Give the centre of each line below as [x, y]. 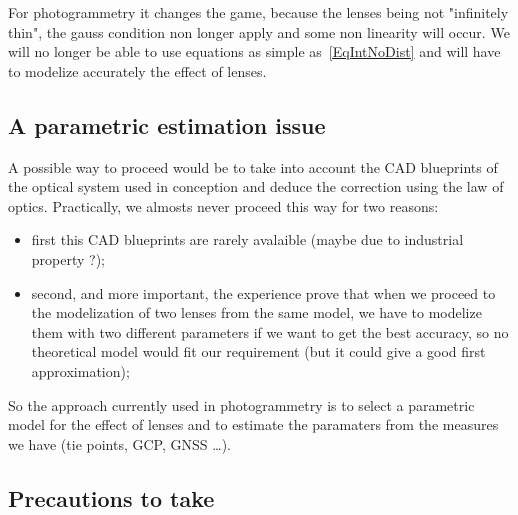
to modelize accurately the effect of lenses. [137, 70]
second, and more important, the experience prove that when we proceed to [263, 292]
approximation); [80, 370]
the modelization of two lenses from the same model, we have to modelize [256, 312]
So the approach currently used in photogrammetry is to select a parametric [241, 404]
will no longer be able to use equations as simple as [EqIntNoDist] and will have [254, 51]
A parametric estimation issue [167, 124]
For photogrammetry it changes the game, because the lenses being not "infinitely [258, 12]
